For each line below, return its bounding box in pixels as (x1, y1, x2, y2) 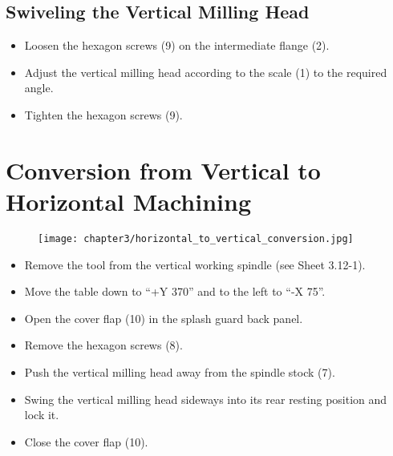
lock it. (24, 406, 59, 423)
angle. (24, 79, 54, 96)
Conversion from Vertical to (6, 153, 321, 186)
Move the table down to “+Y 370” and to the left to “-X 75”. (24, 283, 326, 300)
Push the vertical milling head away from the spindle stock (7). (24, 363, 335, 380)
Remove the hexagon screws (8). (24, 337, 183, 353)
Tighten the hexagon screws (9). (24, 106, 183, 123)
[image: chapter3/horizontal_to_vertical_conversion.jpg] (38, 232, 354, 244)
